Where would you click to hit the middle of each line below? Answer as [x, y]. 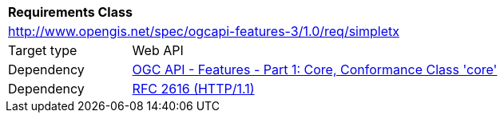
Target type [43, 50]
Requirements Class [70, 12]
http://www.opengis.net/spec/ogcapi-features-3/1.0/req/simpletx [204, 31]
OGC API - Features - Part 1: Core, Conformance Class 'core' [315, 69]
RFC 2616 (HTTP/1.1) [193, 89]
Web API [158, 50]
